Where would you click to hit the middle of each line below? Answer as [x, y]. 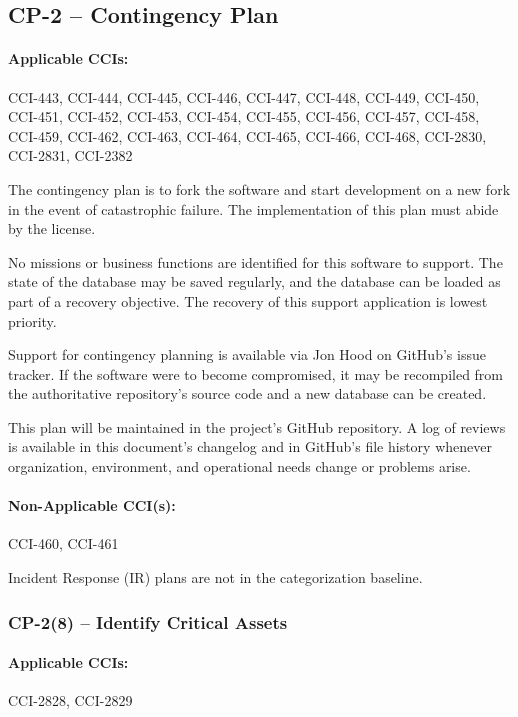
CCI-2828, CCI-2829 [70, 700]
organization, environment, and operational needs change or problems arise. [239, 466]
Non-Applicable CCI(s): [92, 505]
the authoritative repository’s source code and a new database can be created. [247, 393]
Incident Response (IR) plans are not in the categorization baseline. [215, 577]
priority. [32, 320]
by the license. [52, 228]
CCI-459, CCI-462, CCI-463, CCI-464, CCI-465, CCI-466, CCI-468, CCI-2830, [247, 135]
